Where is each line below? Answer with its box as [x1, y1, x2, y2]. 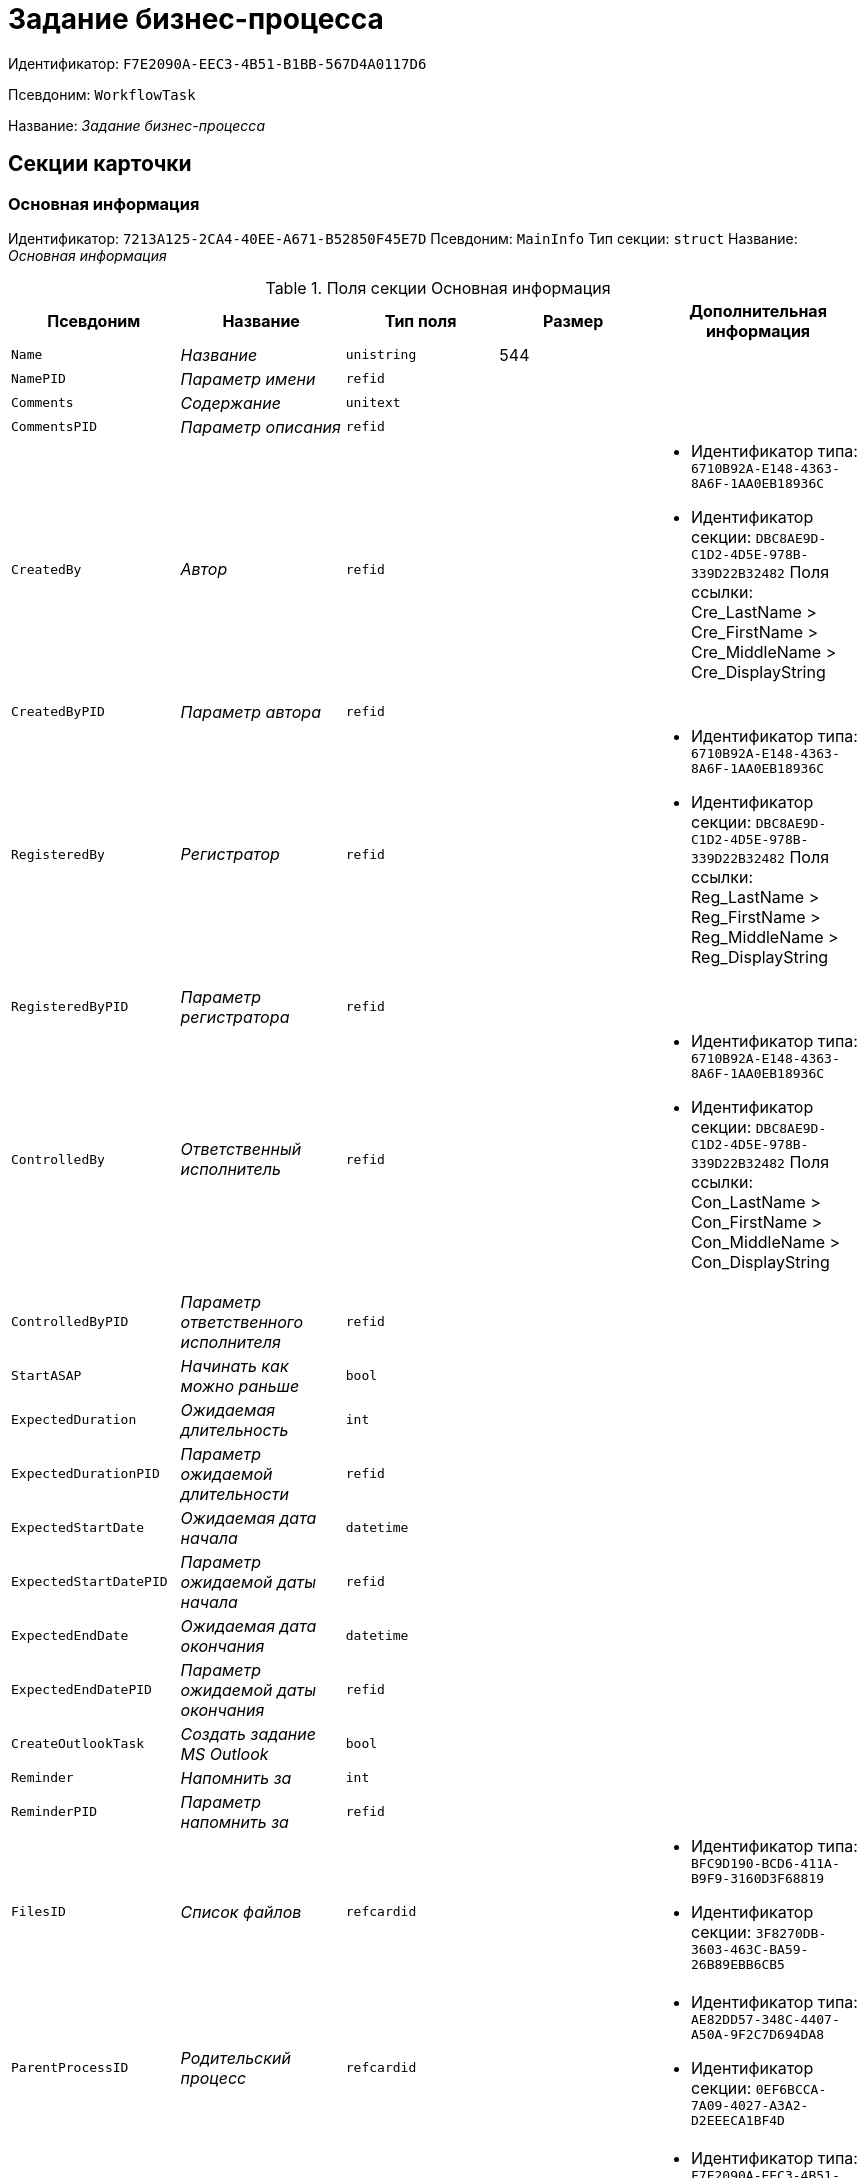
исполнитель [180, 1159, 281, 1180]
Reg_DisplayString [691, 946, 829, 967]
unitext [345, 395, 401, 411]
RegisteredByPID [11, 999, 129, 1015]
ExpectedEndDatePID [11, 1682, 152, 1698]
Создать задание [180, 1723, 316, 1744]
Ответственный [180, 1139, 302, 1160]
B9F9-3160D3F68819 [691, 1870, 825, 1886]
